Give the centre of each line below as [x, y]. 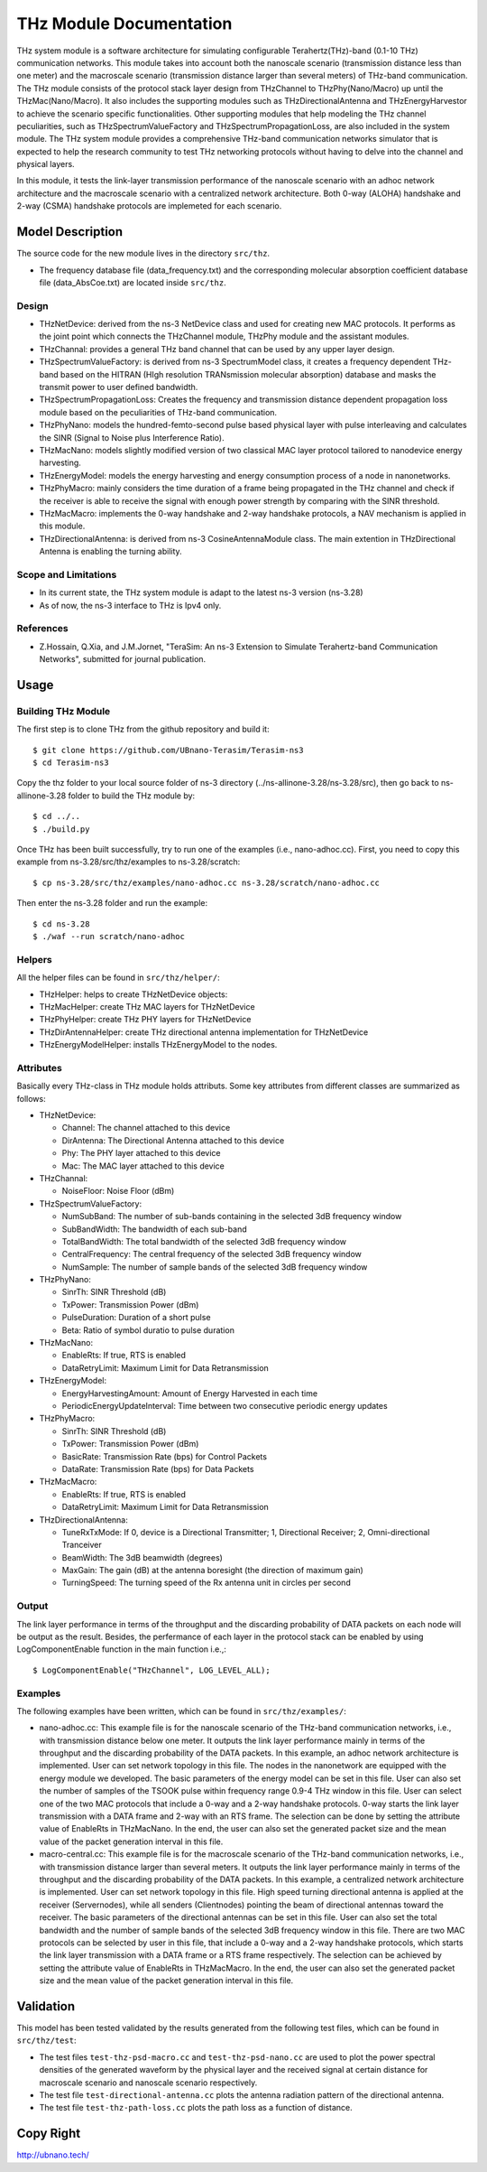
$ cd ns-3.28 [61, 924]
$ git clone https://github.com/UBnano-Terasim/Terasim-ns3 [168, 750]
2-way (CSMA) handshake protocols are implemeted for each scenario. [149, 206]
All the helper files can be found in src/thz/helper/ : [118, 978]
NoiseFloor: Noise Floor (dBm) [118, 1191]
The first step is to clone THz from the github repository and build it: [143, 729]
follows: [31, 1098]
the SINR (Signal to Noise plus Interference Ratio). [132, 437]
